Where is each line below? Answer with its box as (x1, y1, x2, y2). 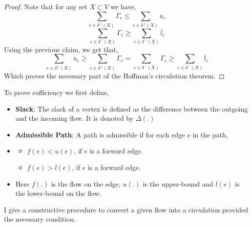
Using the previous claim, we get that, (4, 44, 118, 54)
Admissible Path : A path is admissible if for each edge (15, 129, 185, 139)
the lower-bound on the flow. (15, 188, 102, 198)
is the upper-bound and (143, 178, 213, 189)
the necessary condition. (4, 214, 76, 224)
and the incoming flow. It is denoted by (15, 113, 133, 123)
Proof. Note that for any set (4, 1, 87, 11)
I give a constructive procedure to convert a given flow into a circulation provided (4, 204, 249, 214)
